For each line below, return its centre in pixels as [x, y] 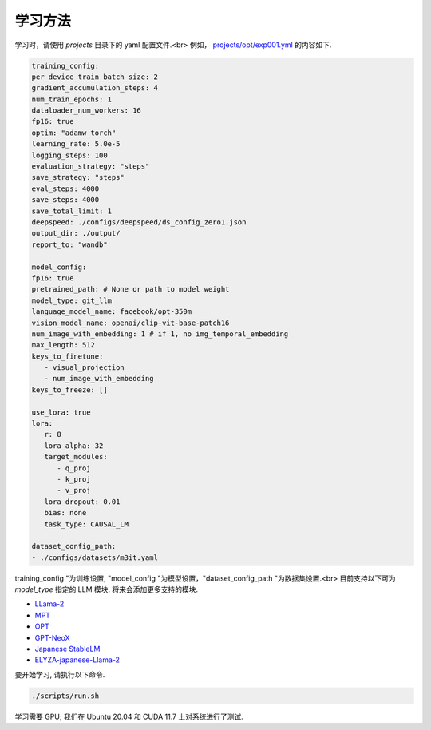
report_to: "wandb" [69, 244]
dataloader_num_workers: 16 [86, 111]
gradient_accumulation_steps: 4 [95, 88]
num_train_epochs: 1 [71, 99]
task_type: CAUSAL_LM [87, 524]
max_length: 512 [63, 345]
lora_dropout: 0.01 [82, 502]
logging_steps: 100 [69, 155]
